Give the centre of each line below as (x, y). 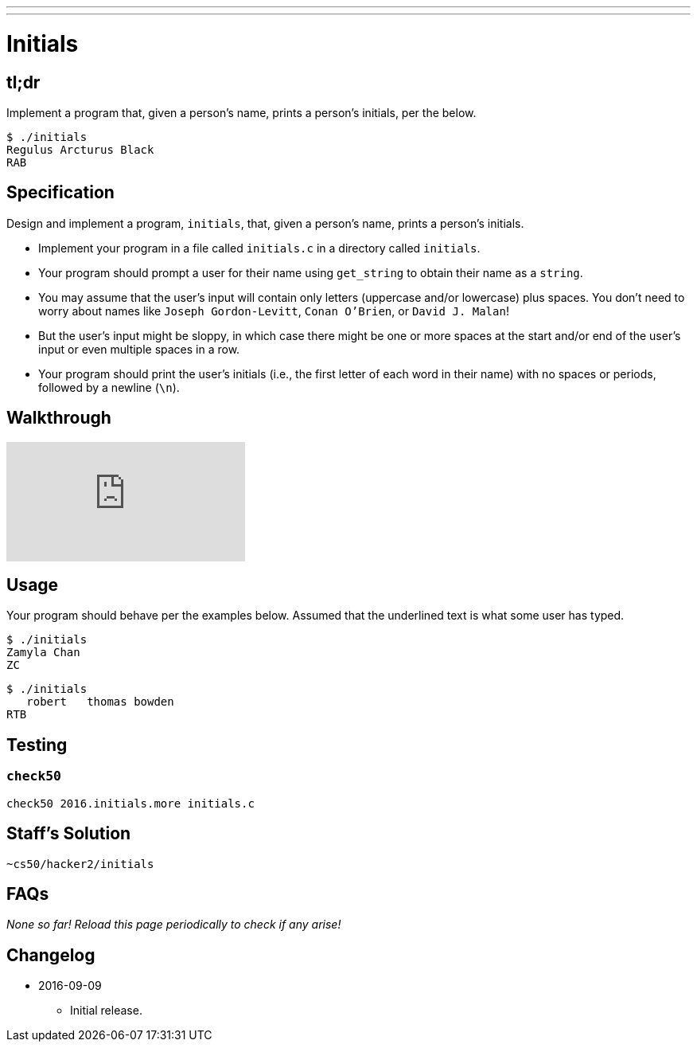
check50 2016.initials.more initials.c (130, 803)
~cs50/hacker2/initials (80, 864)
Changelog (51, 955)
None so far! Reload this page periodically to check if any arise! (174, 925)
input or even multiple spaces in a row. (139, 349)
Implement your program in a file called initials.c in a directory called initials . (259, 248)
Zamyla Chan (43, 653)
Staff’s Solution (69, 834)
